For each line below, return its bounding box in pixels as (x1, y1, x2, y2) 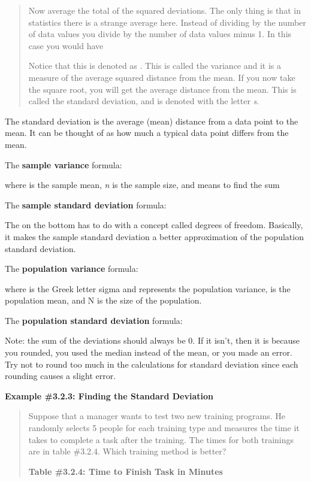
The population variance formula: (5, 262, 138, 275)
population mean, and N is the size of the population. (5, 294, 202, 307)
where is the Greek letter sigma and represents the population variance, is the (5, 282, 291, 295)
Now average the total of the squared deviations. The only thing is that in (28, 4, 301, 16)
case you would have (28, 39, 104, 51)
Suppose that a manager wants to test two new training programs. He (28, 410, 286, 422)
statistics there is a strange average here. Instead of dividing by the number (28, 16, 306, 28)
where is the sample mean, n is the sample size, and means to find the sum (5, 178, 280, 191)
